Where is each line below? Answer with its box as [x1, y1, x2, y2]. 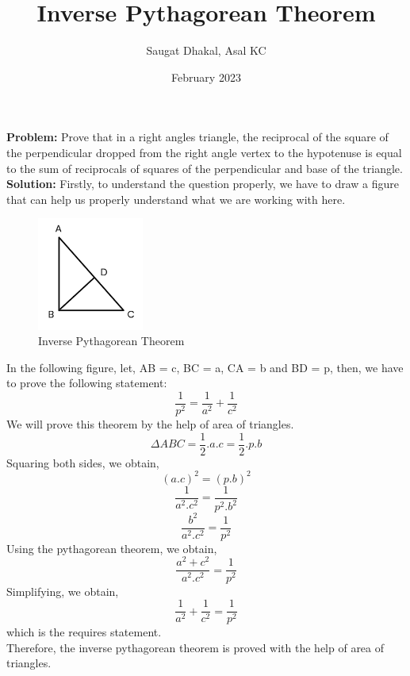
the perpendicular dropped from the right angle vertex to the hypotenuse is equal [6, 144, 402, 160]
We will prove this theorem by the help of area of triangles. [6, 416, 294, 432]
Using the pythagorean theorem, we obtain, [6, 540, 217, 556]
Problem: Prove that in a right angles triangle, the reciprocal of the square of [6, 129, 389, 145]
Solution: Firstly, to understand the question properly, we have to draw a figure [6, 175, 399, 192]
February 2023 [171, 68, 241, 85]
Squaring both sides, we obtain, [6, 454, 159, 471]
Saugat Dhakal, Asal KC [146, 42, 266, 59]
